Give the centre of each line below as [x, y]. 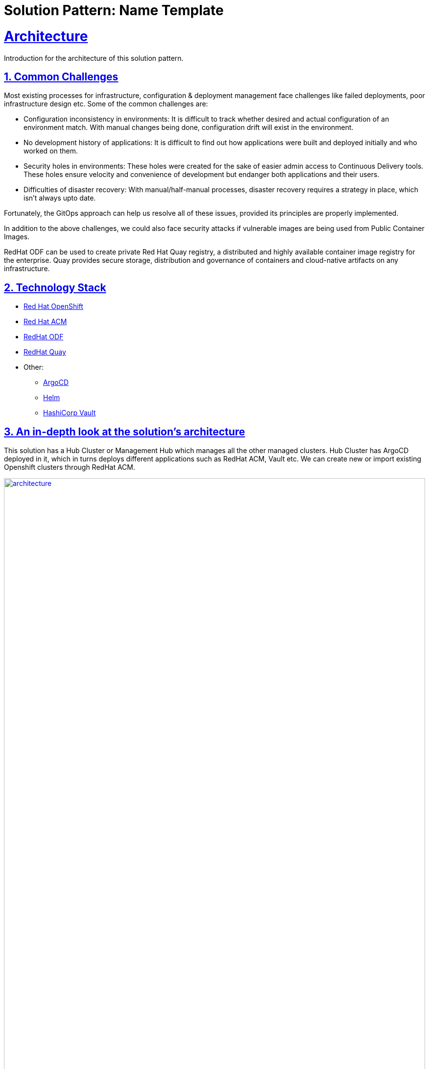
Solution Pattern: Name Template [114, 10]
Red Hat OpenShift [53, 306]
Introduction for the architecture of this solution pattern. [94, 58]
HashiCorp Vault [70, 413]
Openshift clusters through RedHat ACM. [70, 467]
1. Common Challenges [61, 76]
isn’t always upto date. [60, 198]
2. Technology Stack [55, 287]
